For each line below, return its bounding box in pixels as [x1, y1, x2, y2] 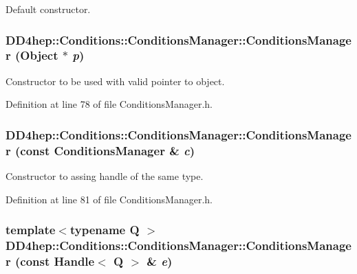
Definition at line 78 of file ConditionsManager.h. [6, 97, 213, 111]
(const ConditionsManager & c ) [15, 141, 195, 159]
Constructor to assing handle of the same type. [6, 169, 204, 183]
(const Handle [15, 253, 95, 270]
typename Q [69, 221, 140, 238]
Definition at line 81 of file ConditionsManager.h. [6, 192, 213, 206]
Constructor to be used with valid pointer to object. [6, 73, 225, 88]
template [6, 221, 56, 238]
